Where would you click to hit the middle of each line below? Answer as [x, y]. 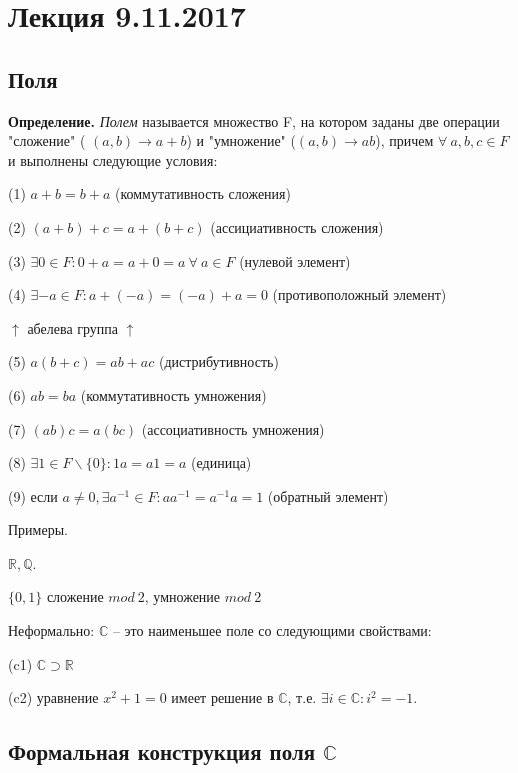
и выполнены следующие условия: [113, 159]
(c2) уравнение [53, 697]
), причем [404, 140]
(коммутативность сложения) [202, 193]
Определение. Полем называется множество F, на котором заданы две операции [254, 120]
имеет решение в [222, 697]
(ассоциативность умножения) [233, 428]
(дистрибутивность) [218, 361]
